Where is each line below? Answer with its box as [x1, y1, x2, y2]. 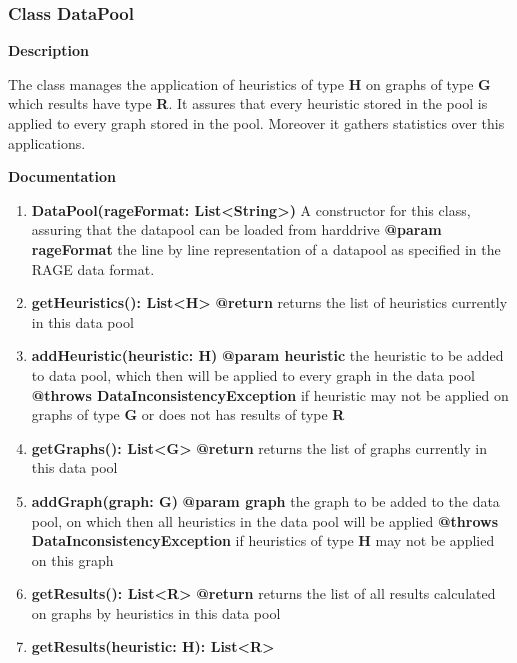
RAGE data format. [31, 258, 155, 279]
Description [8, 40, 90, 61]
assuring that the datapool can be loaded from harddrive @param [31, 219, 442, 240]
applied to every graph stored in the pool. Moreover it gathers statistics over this [8, 113, 505, 133]
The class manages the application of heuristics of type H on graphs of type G [8, 73, 491, 94]
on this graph [31, 549, 114, 570]
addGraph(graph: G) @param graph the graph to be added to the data [31, 490, 500, 511]
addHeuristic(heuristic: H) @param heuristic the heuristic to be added [31, 345, 504, 366]
